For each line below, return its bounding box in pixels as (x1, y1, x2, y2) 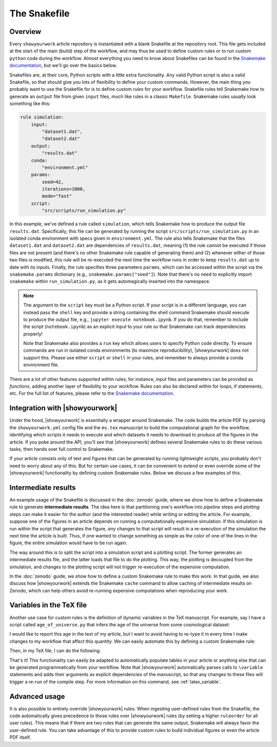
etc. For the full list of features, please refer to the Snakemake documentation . (9, 390, 174, 396)
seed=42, (42, 179, 64, 185)
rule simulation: (20, 114, 64, 120)
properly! (23, 331, 43, 337)
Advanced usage (9, 692, 65, 701)
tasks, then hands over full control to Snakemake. (9, 446, 114, 452)
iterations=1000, (42, 186, 86, 192)
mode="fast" (42, 193, 72, 199)
